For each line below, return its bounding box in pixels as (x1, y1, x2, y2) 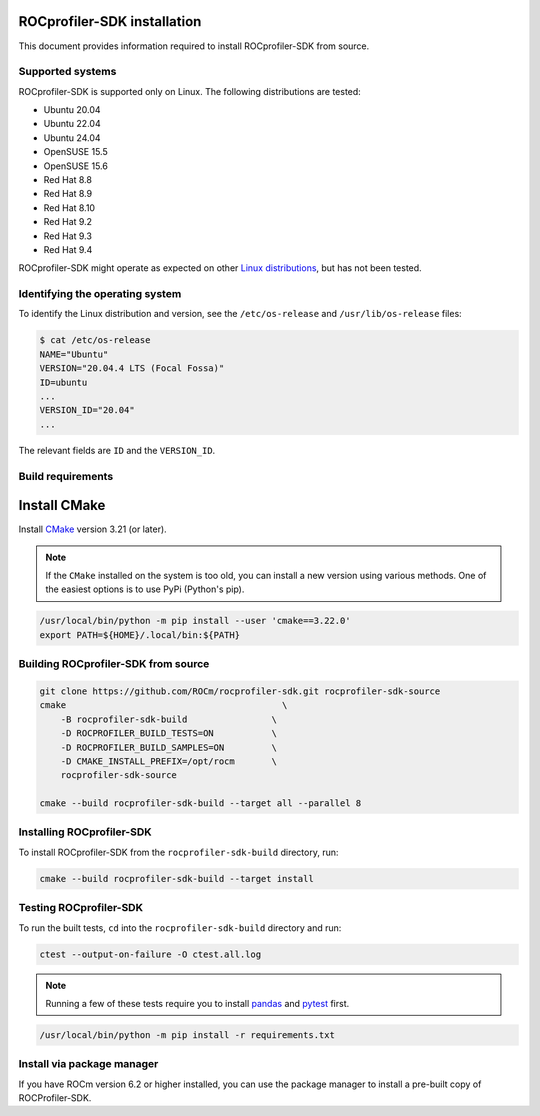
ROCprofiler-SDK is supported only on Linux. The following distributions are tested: (18, 85, 362, 97)
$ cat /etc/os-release (39, 335, 151, 346)
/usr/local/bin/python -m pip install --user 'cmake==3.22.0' (39, 615, 351, 627)
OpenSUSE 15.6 (43, 160, 109, 172)
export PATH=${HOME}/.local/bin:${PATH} (39, 629, 240, 640)
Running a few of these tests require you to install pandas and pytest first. (45, 997, 350, 1009)
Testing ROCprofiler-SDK (18, 901, 144, 915)
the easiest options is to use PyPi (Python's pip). (45, 583, 245, 595)
